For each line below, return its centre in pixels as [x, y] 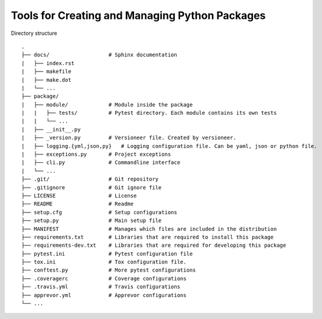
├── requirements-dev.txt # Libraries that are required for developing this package [154, 245]
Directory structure [34, 33]
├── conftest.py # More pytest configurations [109, 270]
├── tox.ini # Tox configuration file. [104, 262]
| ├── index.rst [48, 63]
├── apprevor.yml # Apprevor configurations [104, 295]
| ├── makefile [46, 72]
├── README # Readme [78, 204]
